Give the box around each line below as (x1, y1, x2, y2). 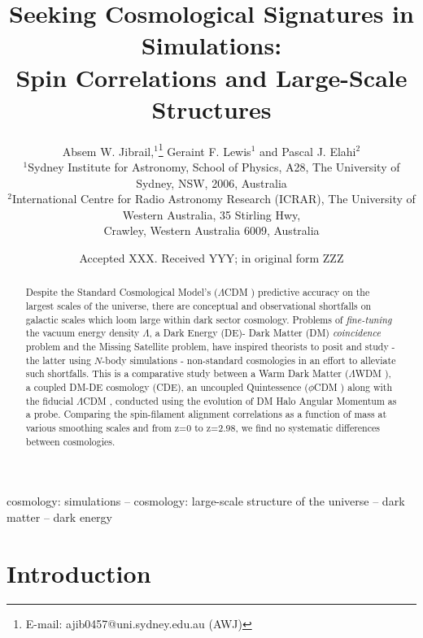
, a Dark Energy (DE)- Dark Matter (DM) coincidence (149, 326, 381, 340)
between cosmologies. (25, 434, 116, 448)
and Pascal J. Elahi (259, 142, 356, 159)
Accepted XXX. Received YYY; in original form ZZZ (79, 249, 344, 266)
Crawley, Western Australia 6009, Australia (103, 222, 320, 239)
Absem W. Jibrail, (62, 142, 155, 159)
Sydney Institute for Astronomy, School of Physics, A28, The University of (28, 158, 400, 175)
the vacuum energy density (25, 326, 140, 340)
